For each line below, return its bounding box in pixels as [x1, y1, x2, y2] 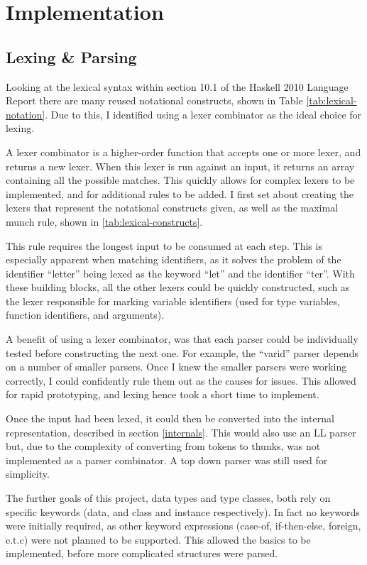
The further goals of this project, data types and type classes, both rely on [6, 490, 331, 505]
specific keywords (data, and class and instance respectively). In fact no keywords [6, 504, 360, 519]
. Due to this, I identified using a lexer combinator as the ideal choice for [45, 106, 362, 121]
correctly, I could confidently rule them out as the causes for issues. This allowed [6, 373, 356, 388]
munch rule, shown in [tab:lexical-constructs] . [6, 214, 203, 229]
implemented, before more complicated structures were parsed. [6, 546, 278, 561]
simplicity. [6, 466, 50, 481]
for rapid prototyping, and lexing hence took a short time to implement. [6, 387, 319, 402]
